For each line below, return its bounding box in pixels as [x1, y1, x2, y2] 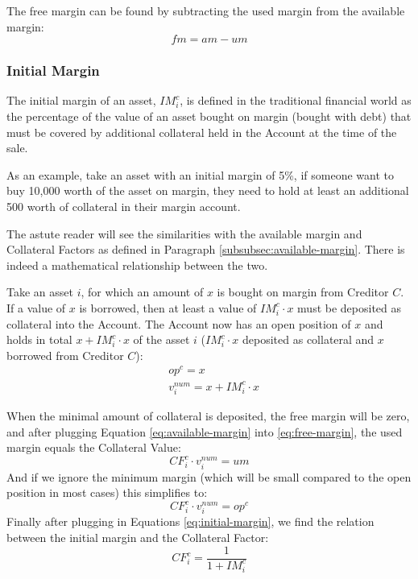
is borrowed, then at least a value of [79, 299, 257, 316]
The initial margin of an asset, [6, 92, 156, 109]
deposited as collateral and [242, 331, 375, 348]
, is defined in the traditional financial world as [180, 92, 412, 109]
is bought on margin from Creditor [217, 283, 389, 300]
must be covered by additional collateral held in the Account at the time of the [6, 123, 397, 140]
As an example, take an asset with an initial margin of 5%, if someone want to [6, 166, 394, 183]
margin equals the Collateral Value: [6, 439, 181, 456]
